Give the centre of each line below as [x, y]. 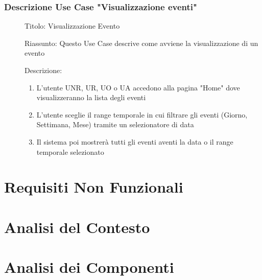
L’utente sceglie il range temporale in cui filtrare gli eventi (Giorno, [142, 114]
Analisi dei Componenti [89, 267]
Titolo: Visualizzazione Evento [72, 26]
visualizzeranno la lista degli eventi [91, 97]
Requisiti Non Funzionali [94, 187]
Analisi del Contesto [77, 227]
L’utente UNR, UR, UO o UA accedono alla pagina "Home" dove [138, 87]
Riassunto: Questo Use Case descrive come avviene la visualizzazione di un [141, 43]
